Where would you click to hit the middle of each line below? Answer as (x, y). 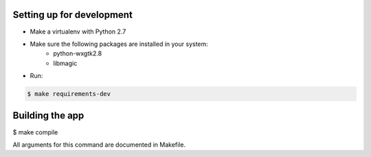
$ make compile (35, 132)
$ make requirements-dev (69, 94)
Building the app (48, 116)
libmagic (65, 63)
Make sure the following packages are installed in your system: (119, 44)
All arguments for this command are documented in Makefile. (99, 145)
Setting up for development (73, 15)
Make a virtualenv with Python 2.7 (78, 32)
